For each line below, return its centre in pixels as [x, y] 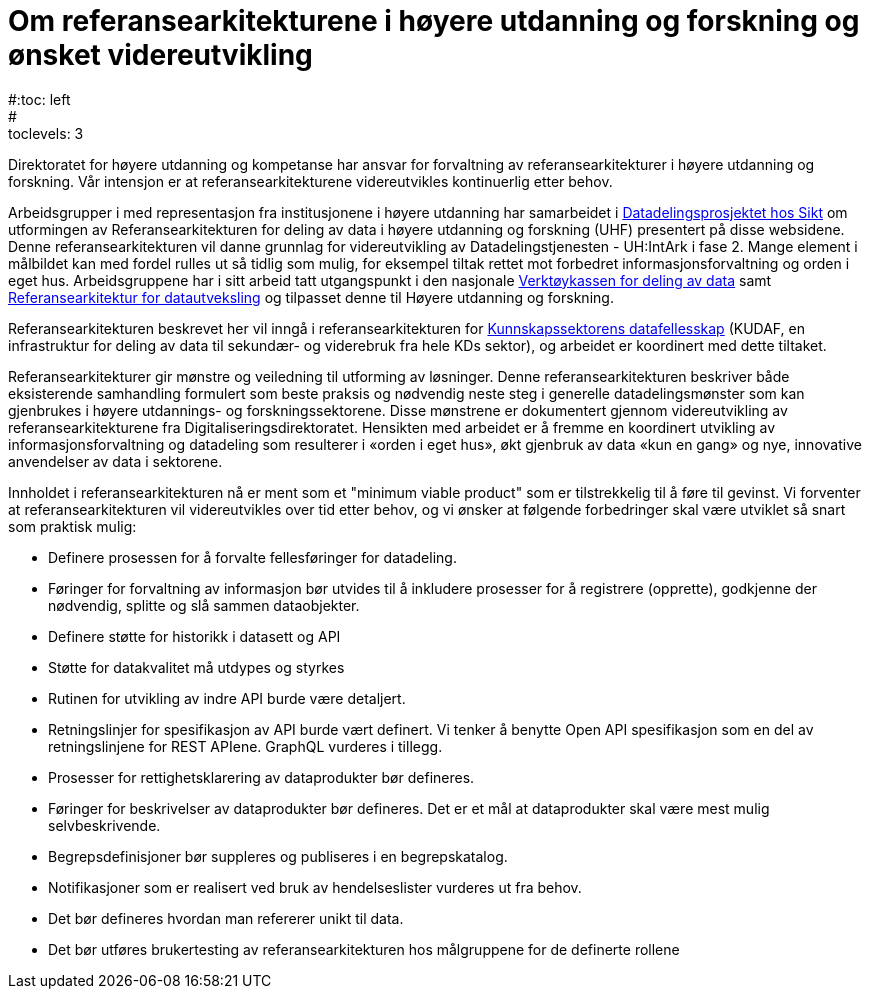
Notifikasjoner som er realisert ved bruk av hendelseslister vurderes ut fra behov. [315, 887]
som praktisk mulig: [72, 526]
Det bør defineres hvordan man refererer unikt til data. [226, 918]
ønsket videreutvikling [160, 55]
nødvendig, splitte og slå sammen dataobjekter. [204, 605]
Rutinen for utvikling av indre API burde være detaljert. [227, 698]
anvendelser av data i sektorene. [115, 461]
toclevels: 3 [46, 133]
